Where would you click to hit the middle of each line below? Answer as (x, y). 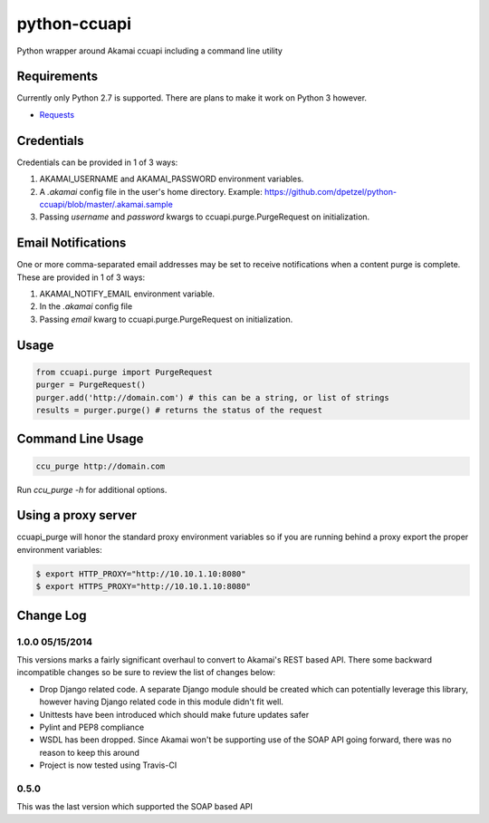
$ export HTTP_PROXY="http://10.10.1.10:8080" (141, 574)
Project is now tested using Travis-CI (108, 765)
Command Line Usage (80, 439)
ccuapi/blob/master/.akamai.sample (106, 204)
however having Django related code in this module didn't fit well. (162, 702)
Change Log (52, 615)
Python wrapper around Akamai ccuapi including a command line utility (149, 51)
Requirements (58, 77)
